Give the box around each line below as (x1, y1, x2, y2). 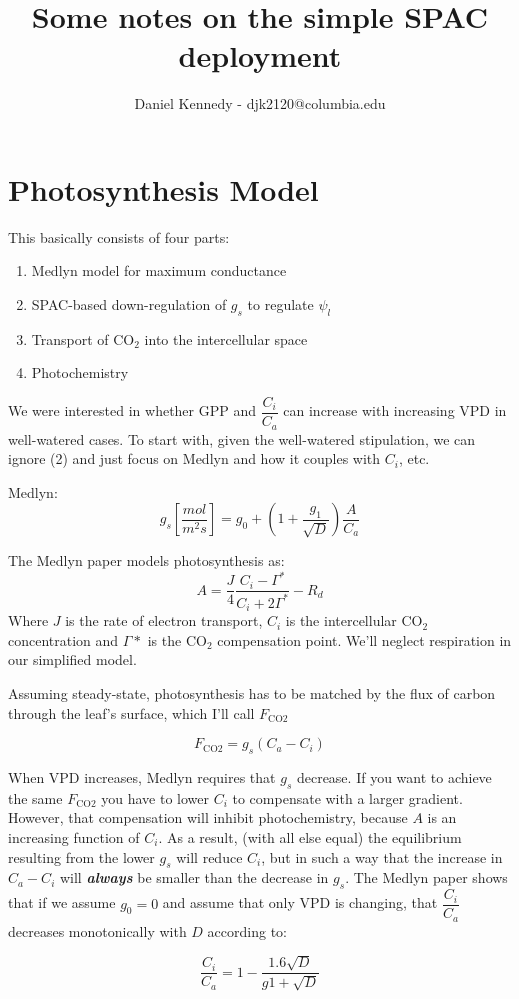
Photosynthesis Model (8, 168, 319, 209)
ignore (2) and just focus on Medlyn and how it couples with (8, 448, 381, 469)
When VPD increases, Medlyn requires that (8, 767, 276, 788)
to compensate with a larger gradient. (232, 787, 463, 808)
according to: (207, 920, 287, 941)
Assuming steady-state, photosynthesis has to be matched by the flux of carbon (8, 683, 496, 704)
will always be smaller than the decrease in (59, 867, 329, 888)
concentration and (8, 629, 119, 650)
